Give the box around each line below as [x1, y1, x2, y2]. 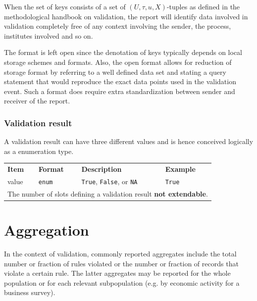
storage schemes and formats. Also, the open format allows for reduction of [4, 56, 232, 67]
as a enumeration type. [4, 146, 74, 156]
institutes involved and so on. [4, 30, 93, 41]
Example [165, 164, 196, 174]
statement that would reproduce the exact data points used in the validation [4, 76, 236, 87]
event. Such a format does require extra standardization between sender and [4, 86, 235, 96]
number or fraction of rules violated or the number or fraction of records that [4, 258, 239, 268]
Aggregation [4, 220, 89, 240]
